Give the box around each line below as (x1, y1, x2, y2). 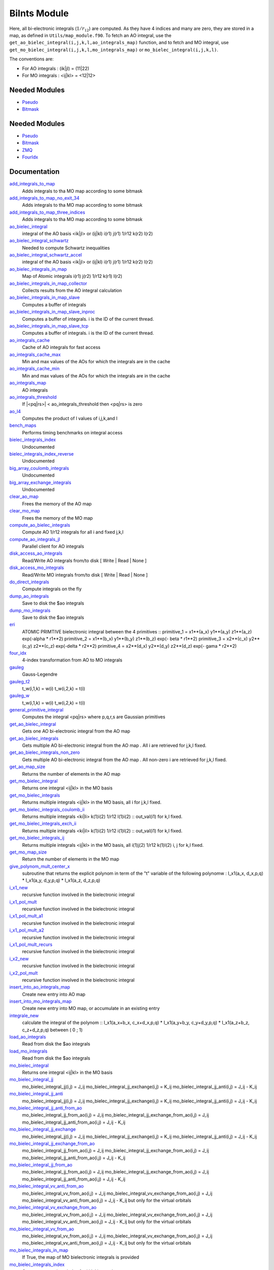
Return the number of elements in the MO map (22, 856, 119, 862)
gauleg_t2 (9, 678, 30, 684)
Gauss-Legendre (22, 671, 58, 678)
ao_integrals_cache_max (9, 351, 61, 358)
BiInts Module (9, 8, 69, 19)
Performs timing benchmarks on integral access (22, 429, 123, 435)
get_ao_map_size (9, 764, 46, 770)
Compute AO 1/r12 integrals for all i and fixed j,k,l (22, 529, 124, 535)
